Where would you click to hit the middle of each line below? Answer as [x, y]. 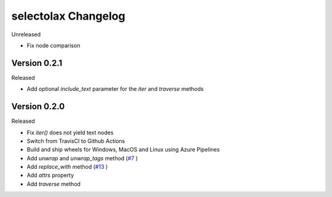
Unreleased [26, 34]
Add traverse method [54, 183]
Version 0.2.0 [38, 106]
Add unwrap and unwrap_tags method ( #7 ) [82, 158]
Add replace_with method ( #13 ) [67, 167]
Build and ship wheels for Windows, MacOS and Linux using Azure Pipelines [123, 150]
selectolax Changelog [68, 16]
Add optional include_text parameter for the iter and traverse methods [115, 89]
